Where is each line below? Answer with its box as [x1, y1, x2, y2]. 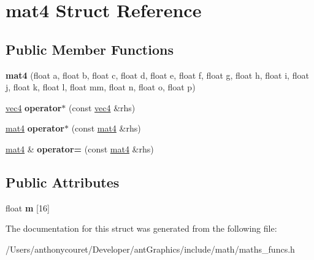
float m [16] [6, 201, 50, 214]
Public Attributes [6, 172, 120, 191]
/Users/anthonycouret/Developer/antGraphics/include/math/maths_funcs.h [6, 242, 295, 255]
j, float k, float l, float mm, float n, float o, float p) [6, 81, 196, 93]
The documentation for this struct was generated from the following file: [6, 222, 277, 235]
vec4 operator [6, 101, 62, 114]
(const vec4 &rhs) [69, 101, 136, 114]
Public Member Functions [6, 39, 174, 58]
